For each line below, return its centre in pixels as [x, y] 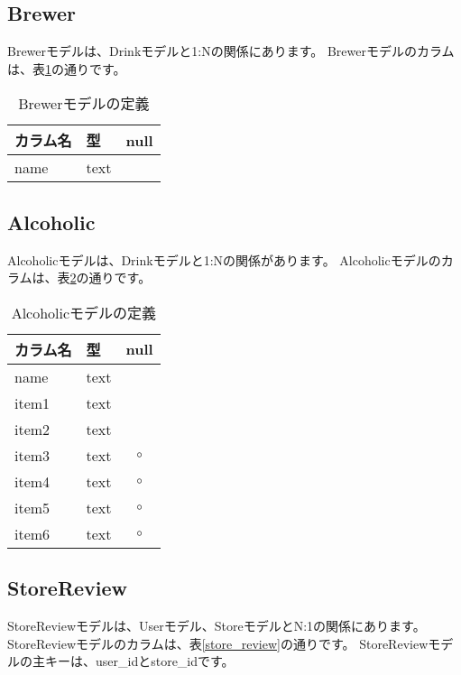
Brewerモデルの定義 [84, 104]
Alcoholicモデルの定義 [84, 312]
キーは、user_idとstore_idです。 [139, 661]
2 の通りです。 [111, 277]
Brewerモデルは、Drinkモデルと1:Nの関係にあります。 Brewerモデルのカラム [231, 51]
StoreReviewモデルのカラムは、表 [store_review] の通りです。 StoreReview [218, 643]
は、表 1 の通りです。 [67, 68]
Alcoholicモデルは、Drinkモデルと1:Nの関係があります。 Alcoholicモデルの [224, 259]
